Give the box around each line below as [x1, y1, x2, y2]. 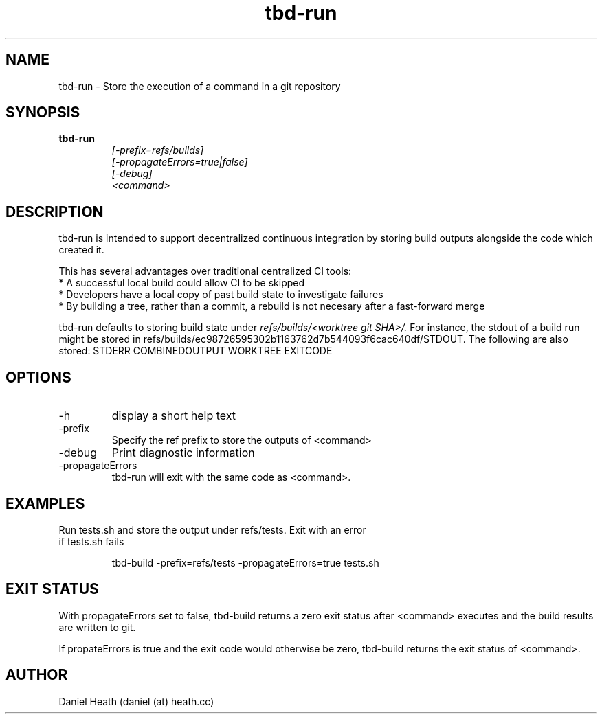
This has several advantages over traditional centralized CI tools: [58, 265, 352, 277]
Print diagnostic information [111, 446, 255, 460]
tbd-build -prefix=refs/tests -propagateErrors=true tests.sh [111, 556, 379, 569]
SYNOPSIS [5, 104, 80, 122]
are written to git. [58, 621, 136, 633]
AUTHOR [5, 666, 68, 684]
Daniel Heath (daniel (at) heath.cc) [58, 695, 214, 707]
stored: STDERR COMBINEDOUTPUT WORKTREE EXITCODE [58, 345, 333, 357]
